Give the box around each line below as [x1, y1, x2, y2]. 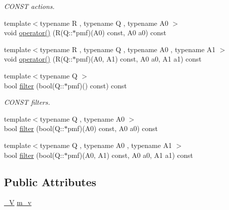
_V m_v [4, 197, 32, 208]
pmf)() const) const [67, 80, 127, 90]
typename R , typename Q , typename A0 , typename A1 [40, 44, 216, 54]
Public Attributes [4, 174, 97, 189]
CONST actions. [4, 1, 55, 11]
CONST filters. [4, 97, 50, 107]
